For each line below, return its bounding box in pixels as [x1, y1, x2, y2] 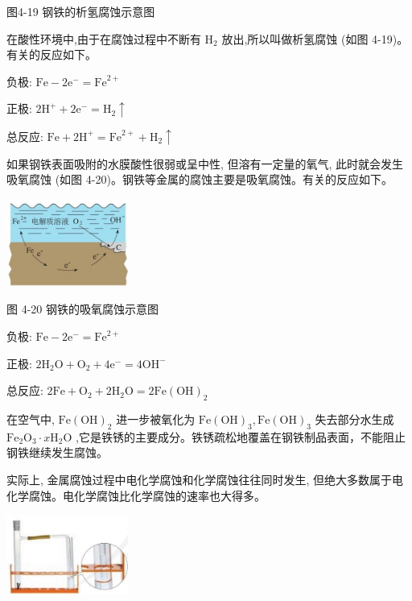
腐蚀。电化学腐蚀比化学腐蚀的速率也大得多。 [28, 487, 266, 504]
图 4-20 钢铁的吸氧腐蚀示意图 [6, 300, 159, 317]
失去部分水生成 [315, 411, 394, 428]
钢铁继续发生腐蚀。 [6, 444, 108, 461]
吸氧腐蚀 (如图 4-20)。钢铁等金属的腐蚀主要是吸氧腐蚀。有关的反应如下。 [6, 171, 393, 188]
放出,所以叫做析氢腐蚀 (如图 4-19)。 [221, 30, 409, 47]
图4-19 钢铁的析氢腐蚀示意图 [6, 3, 155, 19]
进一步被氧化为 [116, 411, 196, 428]
